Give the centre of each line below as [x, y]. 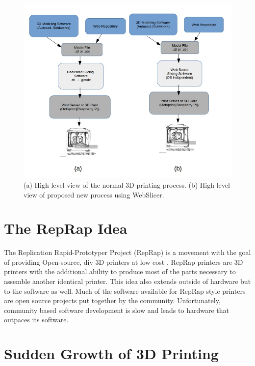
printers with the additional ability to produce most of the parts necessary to [120, 271]
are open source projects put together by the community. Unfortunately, [112, 300]
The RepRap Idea [66, 228]
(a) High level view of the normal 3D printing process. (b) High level [127, 185]
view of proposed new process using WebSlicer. [94, 194]
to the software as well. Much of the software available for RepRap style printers [125, 291]
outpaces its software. [36, 320]
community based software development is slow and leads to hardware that [116, 310]
